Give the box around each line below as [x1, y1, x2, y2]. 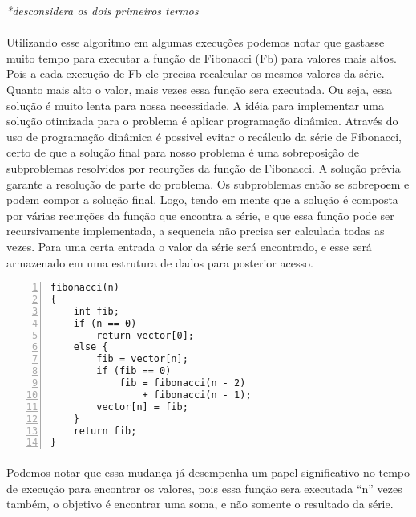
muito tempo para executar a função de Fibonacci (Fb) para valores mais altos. [6, 49, 397, 66]
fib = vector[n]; [96, 353, 188, 365]
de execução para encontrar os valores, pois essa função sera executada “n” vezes [6, 479, 402, 496]
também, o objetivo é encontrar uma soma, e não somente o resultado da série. [6, 495, 394, 512]
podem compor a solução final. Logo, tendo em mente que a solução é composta [6, 191, 398, 208]
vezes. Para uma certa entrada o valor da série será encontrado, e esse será [6, 238, 372, 254]
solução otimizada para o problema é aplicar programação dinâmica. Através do [6, 112, 398, 129]
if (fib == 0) [96, 365, 172, 377]
